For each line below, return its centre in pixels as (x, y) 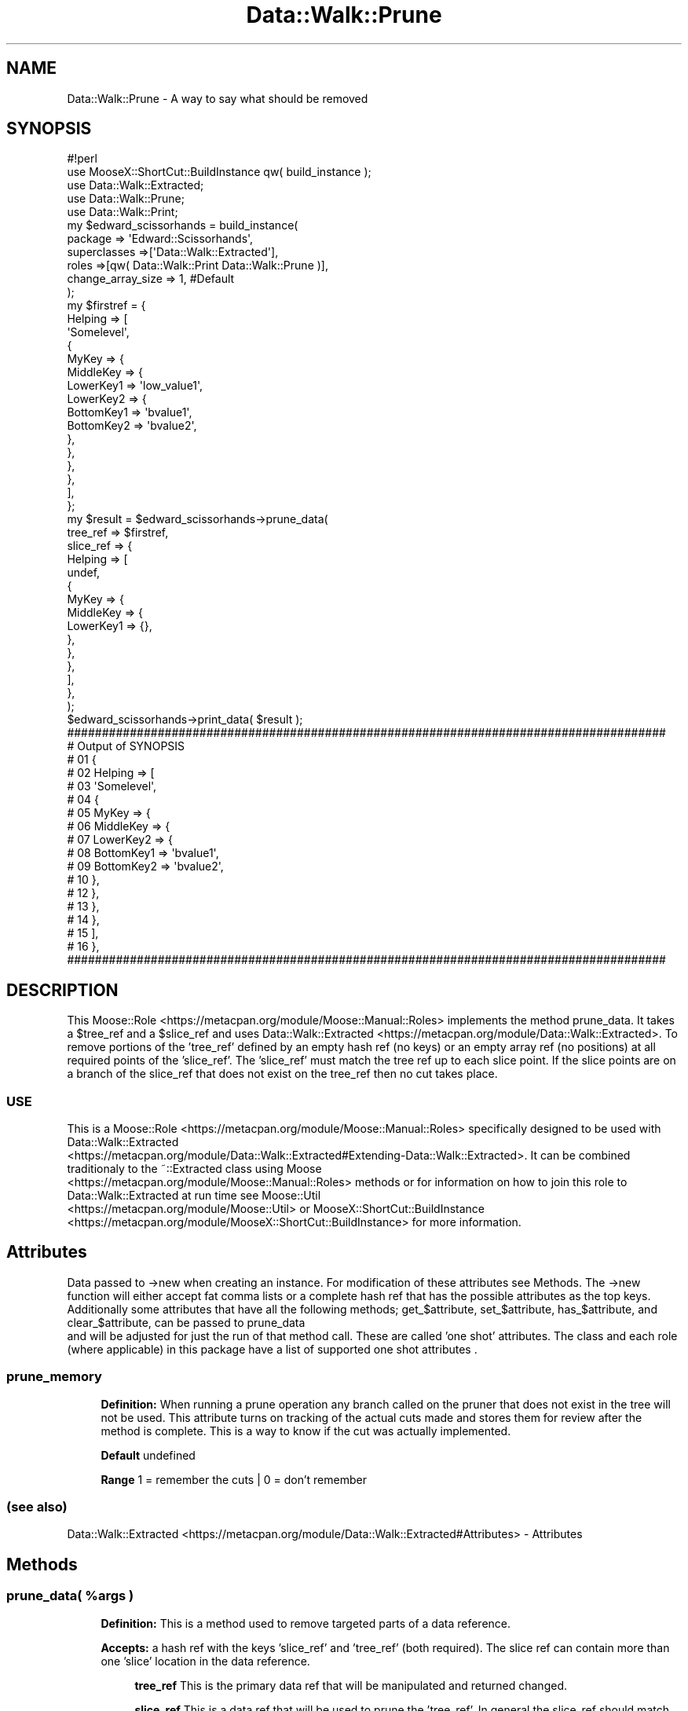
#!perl (82, 159)
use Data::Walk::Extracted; (135, 185)
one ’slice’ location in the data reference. (205, 1661)
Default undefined (148, 1455)
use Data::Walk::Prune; (126, 199)
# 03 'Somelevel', (112, 786)
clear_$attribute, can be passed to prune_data (186, 1322)
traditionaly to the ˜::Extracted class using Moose (194, 1169)
